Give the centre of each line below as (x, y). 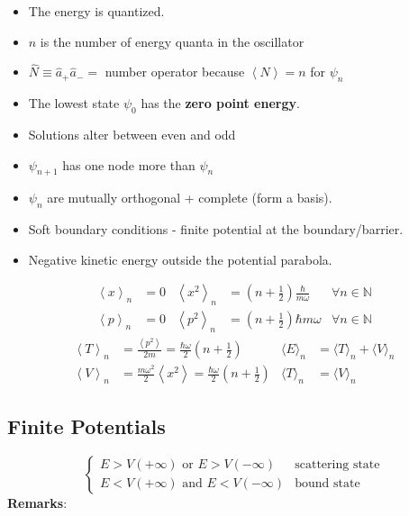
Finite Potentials (86, 425)
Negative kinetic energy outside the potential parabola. (180, 259)
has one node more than (129, 164)
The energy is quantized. (96, 11)
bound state (327, 484)
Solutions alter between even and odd (132, 134)
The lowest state (74, 103)
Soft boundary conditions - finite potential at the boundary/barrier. (216, 229)
